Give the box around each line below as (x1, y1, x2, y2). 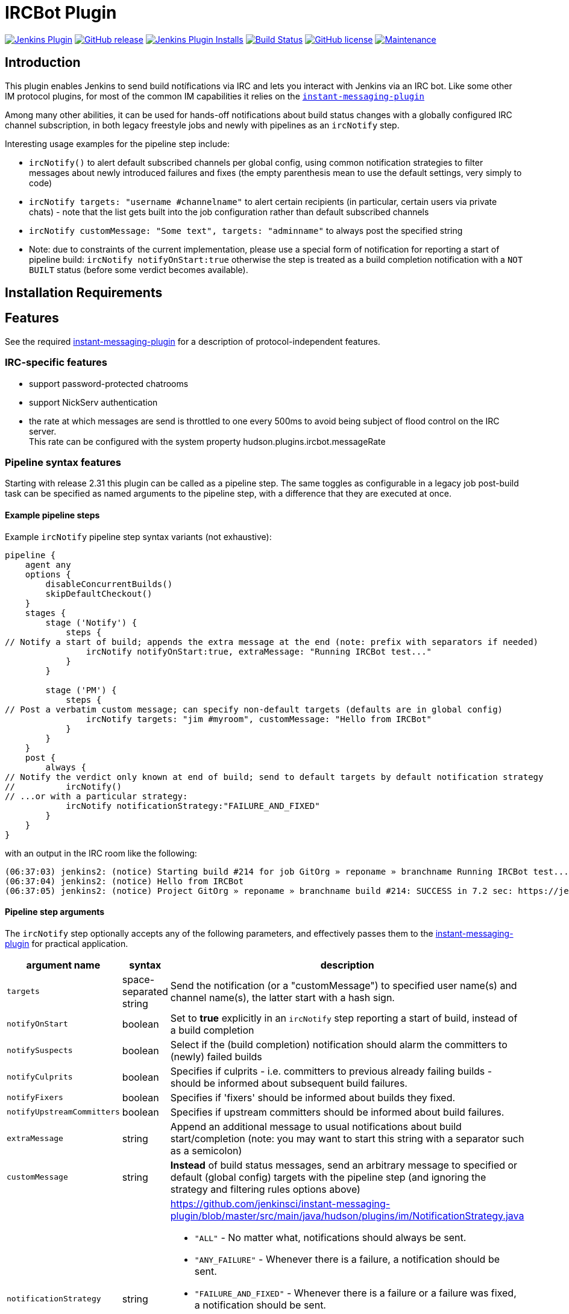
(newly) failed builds (170, 1050, 262, 1063)
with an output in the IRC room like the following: (5, 847, 197, 858)
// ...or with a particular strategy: (5, 791, 188, 801)
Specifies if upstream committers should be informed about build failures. (170, 1105, 505, 1118)
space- (122, 973, 155, 985)
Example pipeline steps (5, 509, 100, 520)
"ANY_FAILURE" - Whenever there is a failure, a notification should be (194, 1253, 500, 1265)
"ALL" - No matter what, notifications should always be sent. (194, 1231, 467, 1243)
